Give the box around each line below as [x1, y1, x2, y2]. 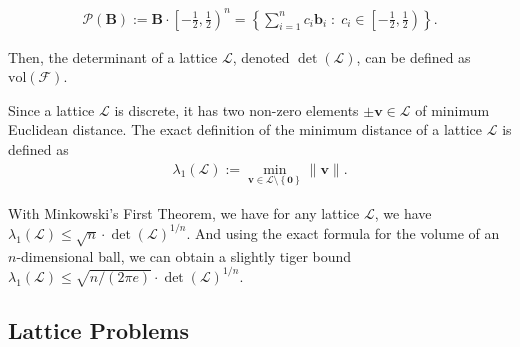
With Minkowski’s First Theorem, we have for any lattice [8, 202, 360, 223]
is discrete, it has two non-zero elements [114, 99, 359, 120]
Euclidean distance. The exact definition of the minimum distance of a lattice [8, 119, 483, 140]
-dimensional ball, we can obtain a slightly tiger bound [16, 245, 352, 266]
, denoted [232, 46, 290, 67]
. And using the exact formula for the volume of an [186, 222, 500, 243]
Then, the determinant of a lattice [8, 46, 218, 67]
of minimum [415, 99, 490, 120]
